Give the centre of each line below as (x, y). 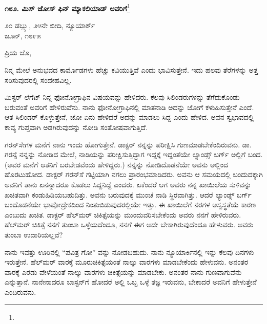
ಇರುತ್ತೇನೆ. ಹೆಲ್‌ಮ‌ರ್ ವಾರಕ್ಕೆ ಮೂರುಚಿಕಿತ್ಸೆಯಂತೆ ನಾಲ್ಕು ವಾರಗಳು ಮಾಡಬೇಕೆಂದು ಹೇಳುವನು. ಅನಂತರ (127, 262)
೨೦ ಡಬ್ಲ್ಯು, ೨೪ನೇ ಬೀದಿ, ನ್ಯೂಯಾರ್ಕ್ (50, 25)
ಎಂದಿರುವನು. (20, 291)
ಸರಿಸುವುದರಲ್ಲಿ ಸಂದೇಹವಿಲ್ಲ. (38, 80)
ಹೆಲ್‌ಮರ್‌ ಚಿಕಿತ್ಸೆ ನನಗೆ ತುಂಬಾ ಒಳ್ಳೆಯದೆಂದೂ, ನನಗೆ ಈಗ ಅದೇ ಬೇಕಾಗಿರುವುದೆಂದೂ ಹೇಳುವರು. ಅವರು (129, 224)
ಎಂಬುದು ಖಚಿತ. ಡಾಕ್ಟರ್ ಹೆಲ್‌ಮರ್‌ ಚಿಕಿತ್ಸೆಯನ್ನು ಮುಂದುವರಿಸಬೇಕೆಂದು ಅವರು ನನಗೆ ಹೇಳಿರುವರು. (123, 214)
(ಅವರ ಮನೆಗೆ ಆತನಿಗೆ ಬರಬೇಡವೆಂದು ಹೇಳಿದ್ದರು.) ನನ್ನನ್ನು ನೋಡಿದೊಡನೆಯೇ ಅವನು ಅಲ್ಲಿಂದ (116, 164)
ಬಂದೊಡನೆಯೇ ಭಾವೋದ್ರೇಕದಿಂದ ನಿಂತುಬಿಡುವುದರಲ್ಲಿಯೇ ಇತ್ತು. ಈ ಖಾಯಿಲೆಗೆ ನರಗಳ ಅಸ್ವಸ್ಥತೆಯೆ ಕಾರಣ (130, 204)
